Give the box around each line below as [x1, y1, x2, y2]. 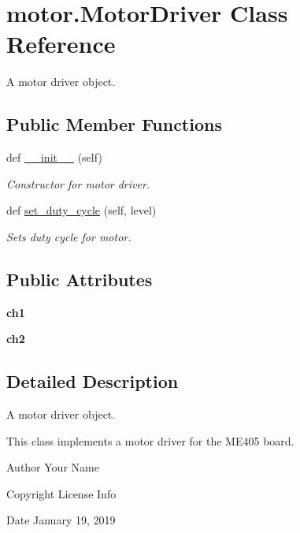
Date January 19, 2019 [6, 512, 116, 528]
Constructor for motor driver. [6, 175, 150, 192]
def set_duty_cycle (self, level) [6, 202, 157, 218]
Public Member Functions [6, 112, 222, 136]
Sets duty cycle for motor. [6, 228, 131, 244]
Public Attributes [6, 266, 153, 291]
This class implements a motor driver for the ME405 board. [6, 432, 294, 449]
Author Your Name [6, 459, 99, 475]
